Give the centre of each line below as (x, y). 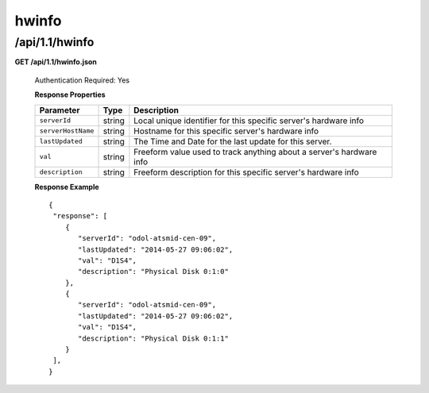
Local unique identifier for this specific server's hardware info (249, 121)
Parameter (60, 110)
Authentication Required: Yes (82, 80)
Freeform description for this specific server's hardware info (246, 172)
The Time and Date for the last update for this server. (233, 141)
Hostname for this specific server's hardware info (226, 131)
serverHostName (67, 131)
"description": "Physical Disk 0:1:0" (154, 272)
